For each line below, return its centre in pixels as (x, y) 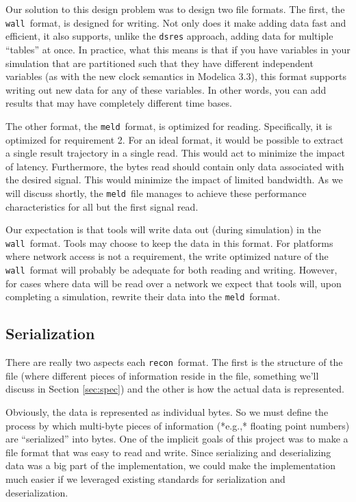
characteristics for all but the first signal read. (102, 206)
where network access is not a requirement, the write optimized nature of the (167, 256)
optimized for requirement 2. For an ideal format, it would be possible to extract (175, 139)
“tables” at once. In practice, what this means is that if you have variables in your (178, 49)
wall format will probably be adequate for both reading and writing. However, (171, 269)
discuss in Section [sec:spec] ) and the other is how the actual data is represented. (175, 389)
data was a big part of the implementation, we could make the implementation (170, 465)
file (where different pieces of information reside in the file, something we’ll (162, 375)
